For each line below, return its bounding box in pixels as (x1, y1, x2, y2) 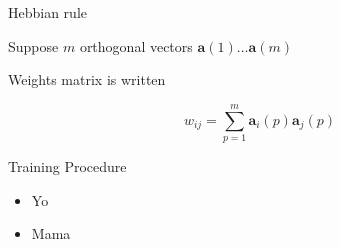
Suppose (8, 35, 59, 56)
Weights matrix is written (8, 69, 166, 90)
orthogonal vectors (79, 35, 193, 56)
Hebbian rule (8, 2, 88, 22)
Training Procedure (8, 155, 127, 176)
